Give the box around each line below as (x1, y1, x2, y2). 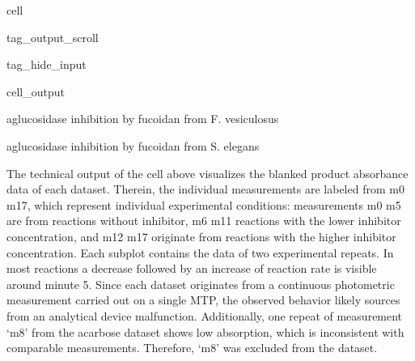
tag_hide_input (6, 56, 87, 73)
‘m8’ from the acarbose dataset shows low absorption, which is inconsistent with (6, 323, 404, 340)
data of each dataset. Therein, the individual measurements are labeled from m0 (6, 180, 404, 197)
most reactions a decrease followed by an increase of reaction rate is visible (6, 260, 377, 277)
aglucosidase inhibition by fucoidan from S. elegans (6, 137, 260, 154)
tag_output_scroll (6, 28, 99, 45)
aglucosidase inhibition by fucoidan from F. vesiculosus (6, 110, 279, 127)
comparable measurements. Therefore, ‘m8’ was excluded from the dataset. (6, 339, 378, 356)
